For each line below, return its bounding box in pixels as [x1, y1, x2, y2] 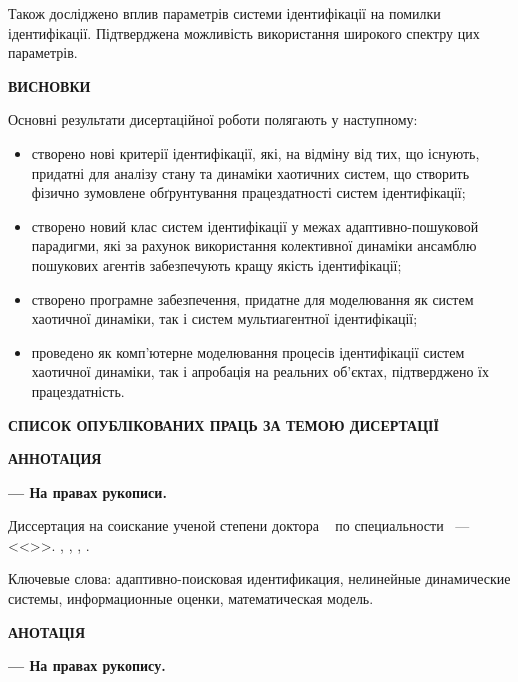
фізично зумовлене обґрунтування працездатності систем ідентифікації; [31, 182, 466, 203]
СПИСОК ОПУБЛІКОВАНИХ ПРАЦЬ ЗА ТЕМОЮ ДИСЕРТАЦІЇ [8, 414, 440, 435]
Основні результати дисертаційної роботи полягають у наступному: [8, 109, 418, 130]
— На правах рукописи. [8, 481, 167, 502]
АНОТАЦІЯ [8, 621, 86, 642]
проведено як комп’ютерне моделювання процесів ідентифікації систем [31, 341, 465, 362]
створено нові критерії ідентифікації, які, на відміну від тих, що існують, [31, 142, 480, 163]
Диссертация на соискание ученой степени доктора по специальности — [8, 515, 470, 536]
